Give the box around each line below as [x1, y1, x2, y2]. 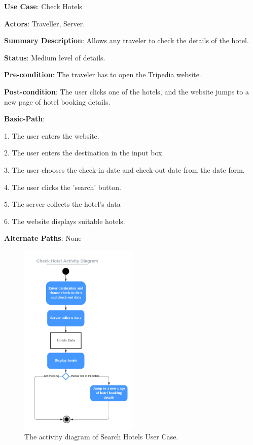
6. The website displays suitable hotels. [4, 215, 125, 226]
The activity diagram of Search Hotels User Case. [24, 431, 178, 442]
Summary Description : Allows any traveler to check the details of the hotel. [4, 35, 249, 46]
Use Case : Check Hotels [4, 1, 82, 11]
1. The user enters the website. [4, 130, 99, 141]
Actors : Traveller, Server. [4, 18, 85, 28]
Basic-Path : [4, 113, 45, 124]
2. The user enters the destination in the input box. [4, 147, 164, 158]
